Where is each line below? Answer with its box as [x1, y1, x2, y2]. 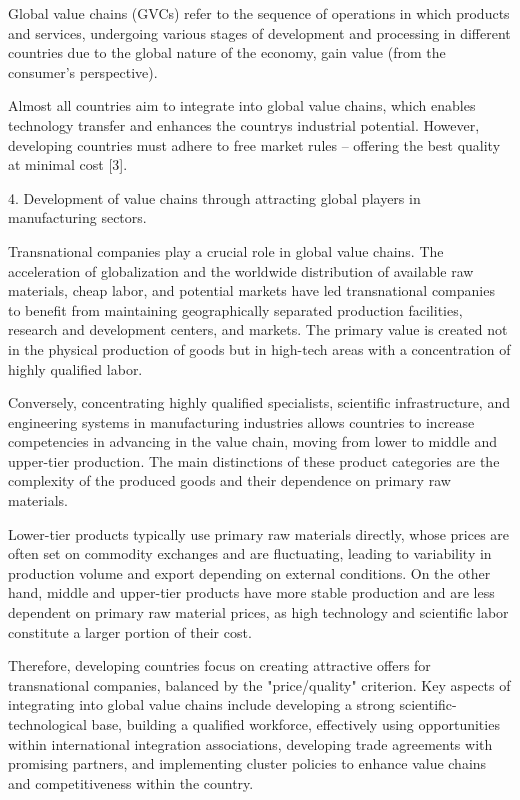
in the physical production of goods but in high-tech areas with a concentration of [8, 338, 511, 359]
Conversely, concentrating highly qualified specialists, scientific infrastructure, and [8, 392, 510, 413]
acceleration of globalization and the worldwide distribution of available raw [8, 260, 474, 281]
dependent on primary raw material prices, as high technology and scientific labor [8, 602, 509, 623]
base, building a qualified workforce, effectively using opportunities [91, 714, 500, 734]
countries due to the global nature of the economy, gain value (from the [8, 42, 446, 63]
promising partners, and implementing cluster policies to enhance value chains [8, 753, 487, 774]
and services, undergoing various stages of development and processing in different [8, 22, 511, 43]
